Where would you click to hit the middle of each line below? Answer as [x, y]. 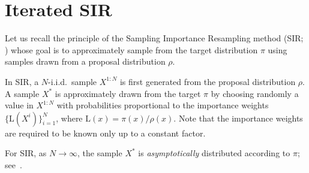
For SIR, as [26, 153]
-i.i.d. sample [73, 81]
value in [19, 105]
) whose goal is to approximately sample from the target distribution [131, 49]
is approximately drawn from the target [128, 93]
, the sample [100, 153]
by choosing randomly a [255, 93]
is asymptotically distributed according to [214, 153]
